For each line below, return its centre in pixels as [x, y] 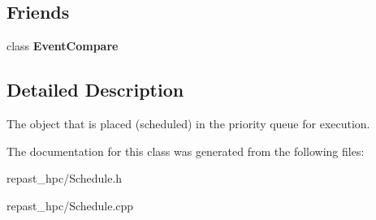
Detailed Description [95, 90]
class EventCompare [63, 46]
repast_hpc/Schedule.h [65, 178]
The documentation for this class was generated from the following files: [186, 151]
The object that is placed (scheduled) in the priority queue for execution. [188, 123]
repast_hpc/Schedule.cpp [70, 205]
